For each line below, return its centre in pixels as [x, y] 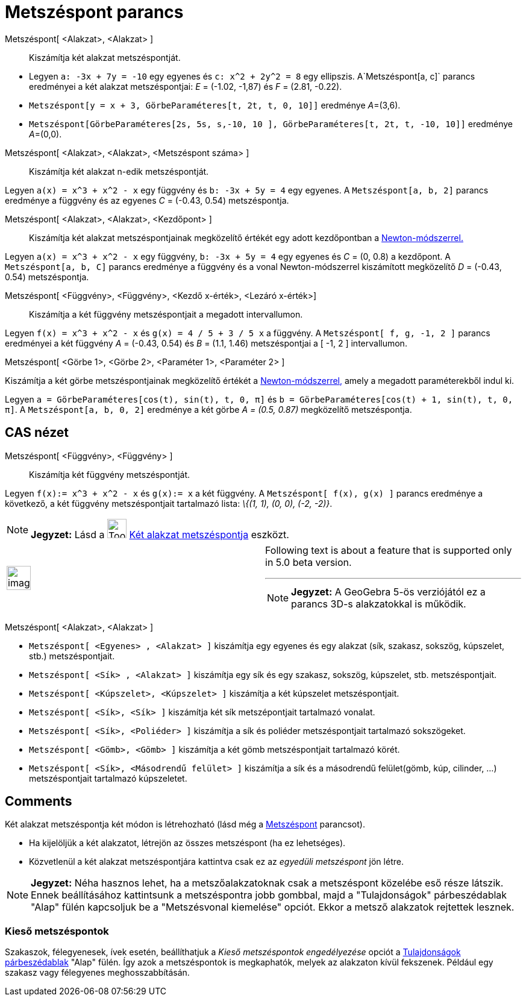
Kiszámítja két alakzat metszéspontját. [105, 57]
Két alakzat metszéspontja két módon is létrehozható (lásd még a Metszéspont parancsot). [185, 824]
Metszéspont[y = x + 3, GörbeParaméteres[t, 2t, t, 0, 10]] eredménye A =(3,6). [215, 105]
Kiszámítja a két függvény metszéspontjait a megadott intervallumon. [166, 314]
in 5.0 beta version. [308, 562]
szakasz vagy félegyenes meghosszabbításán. [97, 973]
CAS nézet [37, 433]
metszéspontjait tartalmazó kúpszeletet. [108, 778]
